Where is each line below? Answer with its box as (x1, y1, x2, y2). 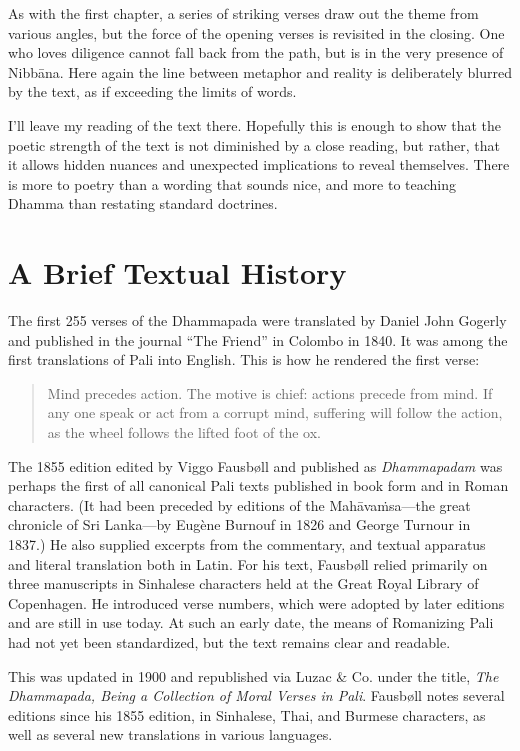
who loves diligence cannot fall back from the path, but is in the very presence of (8, 42, 504, 63)
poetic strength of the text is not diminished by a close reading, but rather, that (8, 134, 501, 155)
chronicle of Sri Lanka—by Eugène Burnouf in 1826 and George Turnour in (8, 514, 471, 535)
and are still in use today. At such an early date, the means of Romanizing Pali (8, 612, 494, 633)
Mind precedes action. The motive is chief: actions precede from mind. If (47, 382, 493, 403)
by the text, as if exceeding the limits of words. (8, 81, 297, 102)
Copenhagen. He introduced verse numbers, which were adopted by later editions (8, 592, 505, 613)
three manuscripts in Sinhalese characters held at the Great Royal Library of (8, 573, 479, 594)
